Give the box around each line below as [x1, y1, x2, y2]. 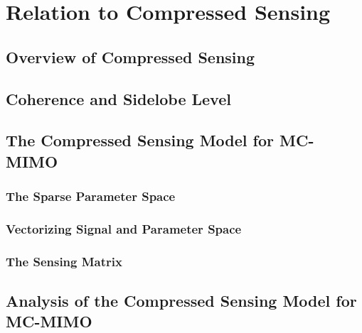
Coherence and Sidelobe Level [6, 87, 231, 109]
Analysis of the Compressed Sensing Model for [6, 290, 357, 312]
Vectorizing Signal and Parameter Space [6, 219, 242, 237]
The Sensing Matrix [6, 252, 122, 270]
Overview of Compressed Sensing [6, 45, 255, 67]
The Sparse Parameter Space [6, 187, 176, 205]
